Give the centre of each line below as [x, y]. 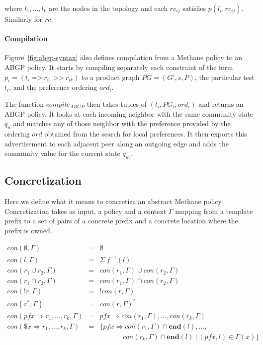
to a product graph [111, 77]
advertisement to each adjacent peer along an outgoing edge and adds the [117, 143]
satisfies [194, 8]
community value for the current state [62, 153]
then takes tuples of [117, 103]
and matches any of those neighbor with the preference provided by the [122, 123]
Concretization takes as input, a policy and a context [86, 211]
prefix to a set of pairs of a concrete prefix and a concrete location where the [121, 221]
